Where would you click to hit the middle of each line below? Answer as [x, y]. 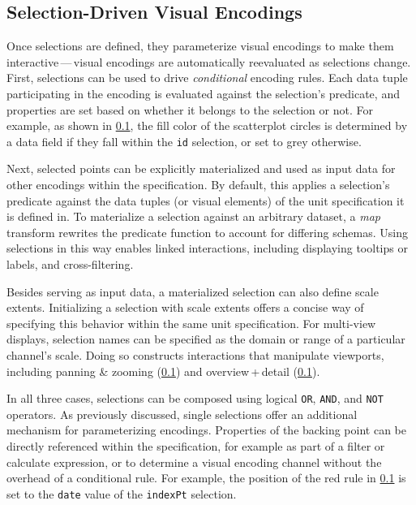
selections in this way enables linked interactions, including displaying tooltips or [207, 248]
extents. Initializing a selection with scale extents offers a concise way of [185, 307]
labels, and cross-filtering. [70, 263]
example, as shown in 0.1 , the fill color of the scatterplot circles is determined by [207, 125]
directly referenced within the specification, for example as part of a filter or [196, 445]
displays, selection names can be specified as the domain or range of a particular [206, 339]
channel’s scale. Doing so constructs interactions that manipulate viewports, [195, 354]
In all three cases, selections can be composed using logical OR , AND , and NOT [195, 398]
